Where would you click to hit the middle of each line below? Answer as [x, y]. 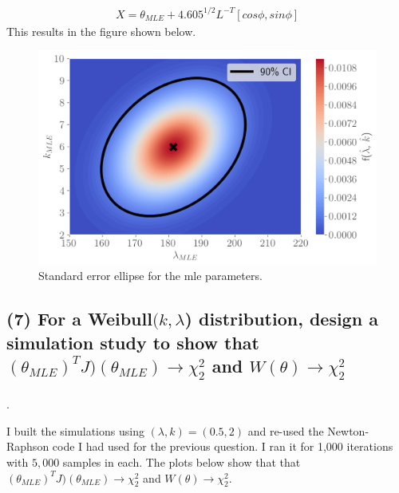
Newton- [348, 430]
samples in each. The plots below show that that [182, 462]
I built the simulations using [75, 430]
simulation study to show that [133, 342]
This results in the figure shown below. [101, 31]
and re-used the [286, 430]
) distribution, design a [281, 319]
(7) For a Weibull [79, 319]
